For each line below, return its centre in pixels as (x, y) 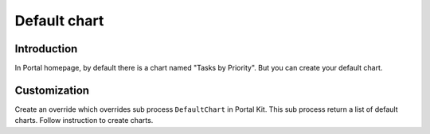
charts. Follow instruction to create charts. (84, 121)
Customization (52, 90)
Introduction (46, 49)
